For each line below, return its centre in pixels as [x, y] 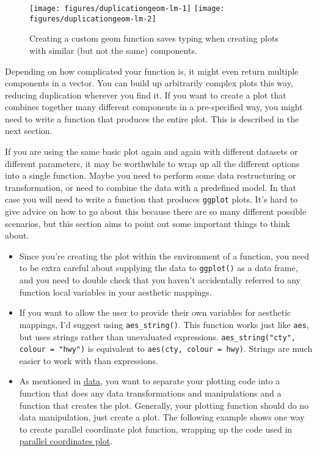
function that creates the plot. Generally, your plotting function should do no [164, 405]
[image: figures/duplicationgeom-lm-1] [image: [127, 9]
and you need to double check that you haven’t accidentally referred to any [160, 280]
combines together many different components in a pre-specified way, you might [154, 107]
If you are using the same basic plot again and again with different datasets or [151, 151]
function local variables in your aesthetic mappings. [115, 292]
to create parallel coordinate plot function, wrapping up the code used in [156, 429]
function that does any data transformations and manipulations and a [150, 393]
